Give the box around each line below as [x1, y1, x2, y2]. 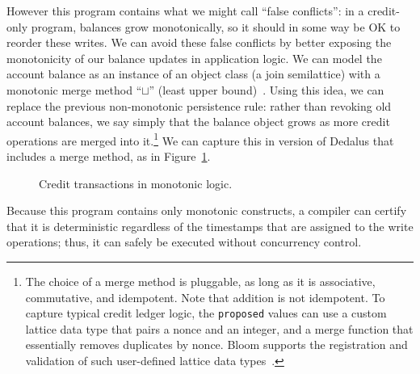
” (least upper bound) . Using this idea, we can [149, 81, 384, 98]
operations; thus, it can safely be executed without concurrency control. [6, 233, 362, 250]
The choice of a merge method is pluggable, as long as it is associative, [25, 272, 376, 289]
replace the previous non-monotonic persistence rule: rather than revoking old [6, 97, 392, 114]
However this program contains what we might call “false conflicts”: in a [6, 2, 364, 19]
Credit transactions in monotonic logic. [39, 174, 233, 191]
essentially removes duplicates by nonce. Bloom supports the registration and [25, 336, 408, 353]
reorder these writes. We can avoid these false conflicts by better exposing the [6, 34, 392, 51]
